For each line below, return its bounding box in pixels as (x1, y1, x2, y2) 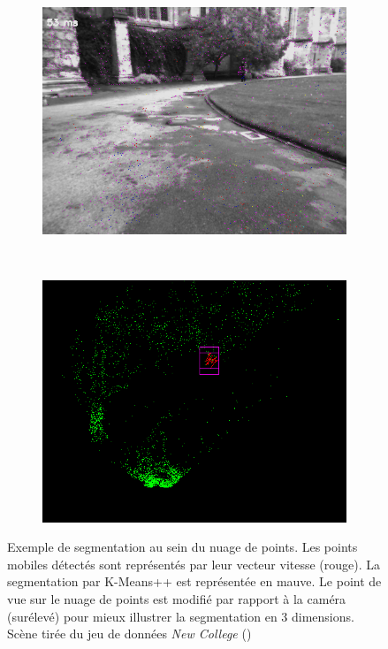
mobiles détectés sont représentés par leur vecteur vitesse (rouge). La (7, 554, 381, 573)
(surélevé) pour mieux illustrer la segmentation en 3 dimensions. (7, 607, 354, 625)
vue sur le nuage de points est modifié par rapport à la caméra (7, 589, 346, 607)
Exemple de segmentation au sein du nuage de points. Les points (7, 538, 358, 556)
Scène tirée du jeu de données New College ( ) (7, 624, 252, 643)
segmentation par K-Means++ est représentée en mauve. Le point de (7, 572, 382, 591)
